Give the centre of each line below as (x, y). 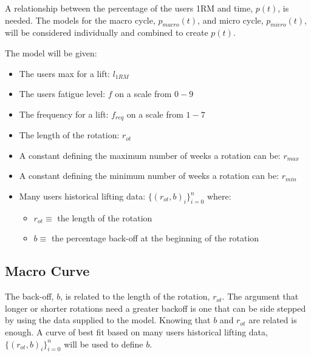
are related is (273, 320)
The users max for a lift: (64, 73)
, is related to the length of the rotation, (135, 296)
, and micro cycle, (231, 20)
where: (219, 196)
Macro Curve (47, 271)
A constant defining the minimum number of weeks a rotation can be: (149, 176)
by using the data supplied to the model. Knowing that (108, 320)
